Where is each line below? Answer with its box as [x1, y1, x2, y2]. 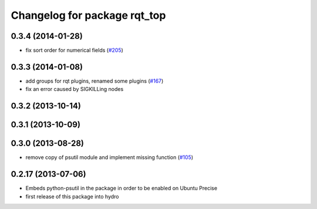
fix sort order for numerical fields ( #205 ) [25, 47, 123, 54]
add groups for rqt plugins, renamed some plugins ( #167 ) [25, 77, 164, 85]
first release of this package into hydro [25, 193, 119, 200]
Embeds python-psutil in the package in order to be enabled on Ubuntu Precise [25, 185, 217, 192]
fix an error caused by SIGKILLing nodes [25, 86, 124, 93]
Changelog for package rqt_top [11, 9, 166, 22]
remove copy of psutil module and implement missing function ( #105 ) [25, 154, 194, 161]
